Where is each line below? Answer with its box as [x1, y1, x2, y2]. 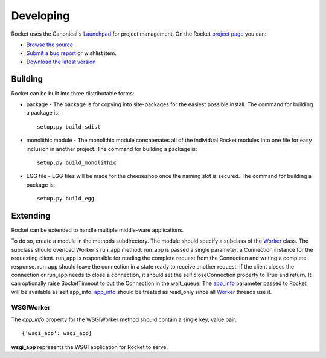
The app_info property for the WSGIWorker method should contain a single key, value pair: [11, 316, 237, 323]
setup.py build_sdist [37, 123, 101, 130]
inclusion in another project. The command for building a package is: [26, 145, 197, 152]
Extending [11, 210, 51, 220]
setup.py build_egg [37, 195, 95, 202]
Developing [11, 9, 70, 22]
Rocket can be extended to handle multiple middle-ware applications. [11, 226, 184, 234]
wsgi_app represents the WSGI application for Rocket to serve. [11, 343, 168, 350]
